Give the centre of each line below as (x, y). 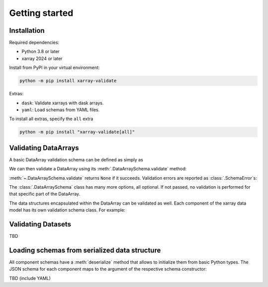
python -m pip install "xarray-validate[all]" (77, 132)
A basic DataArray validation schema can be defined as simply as (76, 159)
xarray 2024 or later (42, 58)
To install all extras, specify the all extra (51, 119)
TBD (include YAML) (30, 278)
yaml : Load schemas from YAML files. (61, 110)
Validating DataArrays (44, 148)
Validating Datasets (40, 224)
